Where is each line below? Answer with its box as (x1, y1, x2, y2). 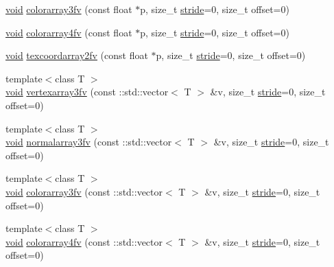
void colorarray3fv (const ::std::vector (5, 184, 163, 198)
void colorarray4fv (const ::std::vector (5, 234, 163, 248)
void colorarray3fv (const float (5, 2, 132, 16)
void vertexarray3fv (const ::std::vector (5, 84, 169, 99)
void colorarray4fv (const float (5, 25, 132, 39)
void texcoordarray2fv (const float (5, 48, 148, 62)
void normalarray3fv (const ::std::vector (5, 135, 172, 149)
